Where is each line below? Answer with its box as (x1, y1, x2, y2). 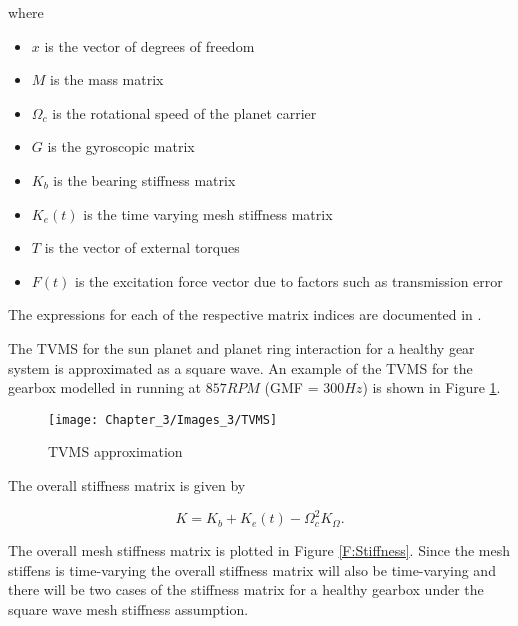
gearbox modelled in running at (8, 377, 202, 398)
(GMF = (264, 377, 319, 398)
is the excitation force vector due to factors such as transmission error (75, 270, 503, 291)
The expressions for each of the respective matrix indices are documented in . (8, 304, 482, 325)
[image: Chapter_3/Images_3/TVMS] (48, 412, 278, 427)
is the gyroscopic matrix (47, 136, 195, 157)
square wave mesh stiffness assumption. (8, 598, 249, 619)
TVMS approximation (48, 441, 183, 462)
